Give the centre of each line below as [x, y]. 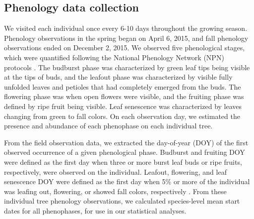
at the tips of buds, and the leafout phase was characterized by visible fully [118, 77]
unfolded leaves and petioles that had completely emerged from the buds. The [123, 86]
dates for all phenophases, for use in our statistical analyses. [95, 210]
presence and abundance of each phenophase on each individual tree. [108, 126]
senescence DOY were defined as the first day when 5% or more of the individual [127, 181]
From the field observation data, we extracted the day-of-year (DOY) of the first [126, 142]
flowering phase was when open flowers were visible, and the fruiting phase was [124, 96]
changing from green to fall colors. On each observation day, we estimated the [122, 116]
